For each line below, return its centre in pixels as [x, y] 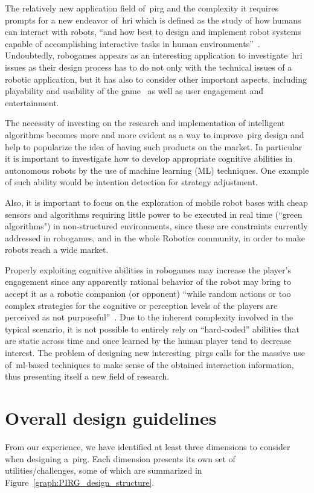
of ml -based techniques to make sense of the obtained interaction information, [149, 364]
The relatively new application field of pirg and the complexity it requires [142, 8]
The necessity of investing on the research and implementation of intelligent [145, 123]
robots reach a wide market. [57, 250]
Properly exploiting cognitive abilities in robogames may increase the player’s [148, 269]
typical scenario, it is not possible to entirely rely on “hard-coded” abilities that [152, 329]
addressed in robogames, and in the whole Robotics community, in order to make [155, 237]
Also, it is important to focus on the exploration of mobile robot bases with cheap [156, 202]
